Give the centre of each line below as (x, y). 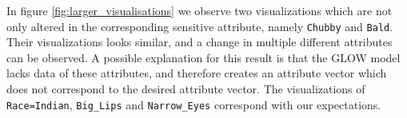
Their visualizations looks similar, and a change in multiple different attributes (200, 42)
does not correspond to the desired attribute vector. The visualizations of (186, 89)
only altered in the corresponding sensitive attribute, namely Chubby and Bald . (200, 26)
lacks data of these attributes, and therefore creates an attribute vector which (197, 73)
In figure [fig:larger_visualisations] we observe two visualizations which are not (200, 10)
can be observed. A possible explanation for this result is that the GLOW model (203, 57)
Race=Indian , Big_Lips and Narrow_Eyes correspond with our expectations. (194, 104)
